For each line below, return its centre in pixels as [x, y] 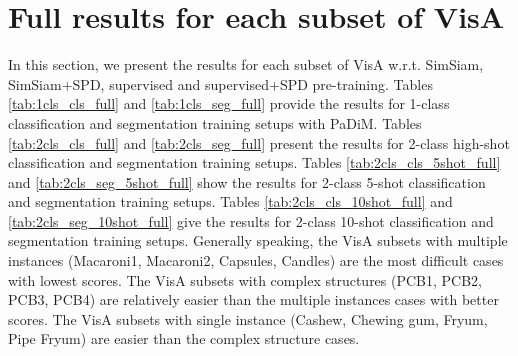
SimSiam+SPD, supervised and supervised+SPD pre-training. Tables [220, 83]
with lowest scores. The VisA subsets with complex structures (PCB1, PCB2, [245, 279]
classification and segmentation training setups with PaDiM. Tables [215, 122]
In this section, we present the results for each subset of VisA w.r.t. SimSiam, [246, 64]
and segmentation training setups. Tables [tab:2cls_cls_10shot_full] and [230, 201]
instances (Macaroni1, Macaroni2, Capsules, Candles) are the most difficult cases [256, 260]
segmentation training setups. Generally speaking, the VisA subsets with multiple [258, 240]
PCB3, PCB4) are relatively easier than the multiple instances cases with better [253, 299]
